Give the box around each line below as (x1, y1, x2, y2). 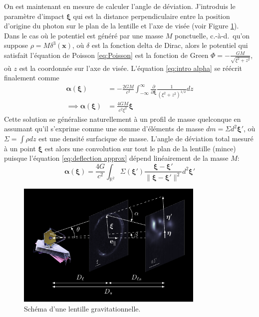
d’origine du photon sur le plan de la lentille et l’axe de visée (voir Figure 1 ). (4, 20, 239, 31)
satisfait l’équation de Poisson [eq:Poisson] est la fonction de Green (4, 49, 209, 60)
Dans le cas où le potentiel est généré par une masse (4, 30, 164, 40)
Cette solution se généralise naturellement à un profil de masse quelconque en (4, 113, 241, 124)
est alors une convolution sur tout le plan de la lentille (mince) (44, 143, 236, 153)
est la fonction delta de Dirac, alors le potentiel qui (91, 40, 248, 50)
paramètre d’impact (4, 10, 64, 21)
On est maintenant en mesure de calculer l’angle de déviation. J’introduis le (4, 1, 236, 11)
